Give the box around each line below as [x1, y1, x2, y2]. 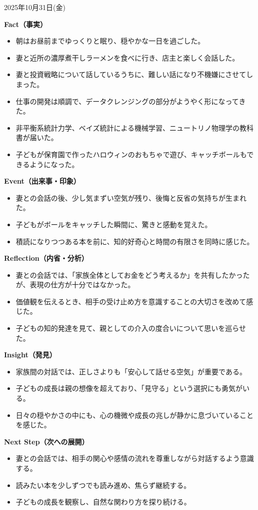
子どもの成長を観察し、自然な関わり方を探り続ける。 [15, 496, 191, 507]
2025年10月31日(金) [4, 2, 65, 12]
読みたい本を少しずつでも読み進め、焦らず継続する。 [15, 479, 191, 490]
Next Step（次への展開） [4, 436, 89, 446]
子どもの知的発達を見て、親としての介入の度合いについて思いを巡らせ [15, 323, 246, 333]
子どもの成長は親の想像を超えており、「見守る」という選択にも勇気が [15, 383, 243, 393]
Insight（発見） [4, 349, 56, 360]
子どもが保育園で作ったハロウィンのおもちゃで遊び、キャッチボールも [15, 149, 247, 159]
